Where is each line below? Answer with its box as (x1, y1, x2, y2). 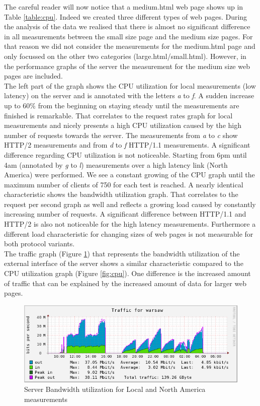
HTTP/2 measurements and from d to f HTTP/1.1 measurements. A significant (4, 140, 250, 150)
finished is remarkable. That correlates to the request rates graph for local (4, 110, 233, 120)
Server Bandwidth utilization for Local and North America (24, 384, 206, 394)
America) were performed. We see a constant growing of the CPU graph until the (4, 169, 255, 180)
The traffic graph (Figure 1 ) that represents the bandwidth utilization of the (4, 248, 240, 258)
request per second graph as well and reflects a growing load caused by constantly (4, 198, 256, 209)
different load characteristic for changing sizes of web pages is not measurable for (4, 228, 253, 239)
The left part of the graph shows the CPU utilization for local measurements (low (4, 80, 256, 91)
